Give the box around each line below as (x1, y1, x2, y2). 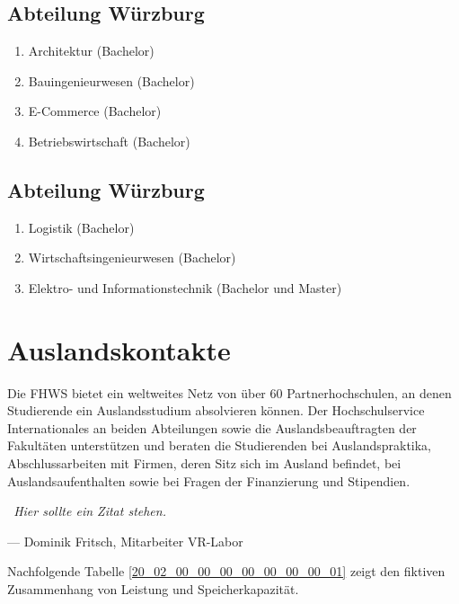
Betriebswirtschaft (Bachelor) (28, 131, 190, 150)
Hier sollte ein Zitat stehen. (13, 502, 166, 520)
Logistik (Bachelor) (28, 218, 135, 236)
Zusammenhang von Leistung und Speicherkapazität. (7, 580, 299, 599)
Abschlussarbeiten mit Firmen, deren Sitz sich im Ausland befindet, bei (7, 454, 402, 473)
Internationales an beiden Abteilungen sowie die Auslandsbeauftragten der (7, 418, 417, 437)
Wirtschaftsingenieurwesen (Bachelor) (28, 248, 236, 267)
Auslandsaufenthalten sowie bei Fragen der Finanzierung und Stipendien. (7, 471, 410, 490)
